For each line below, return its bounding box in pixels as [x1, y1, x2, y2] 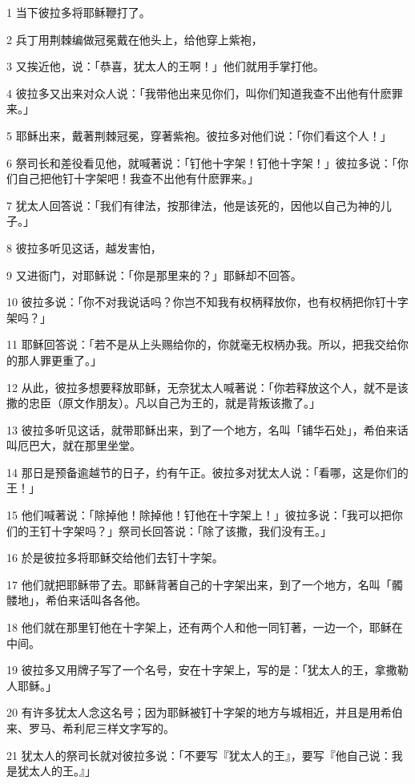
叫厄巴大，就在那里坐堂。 [6, 437, 141, 454]
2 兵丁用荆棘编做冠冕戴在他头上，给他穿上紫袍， [6, 30, 263, 47]
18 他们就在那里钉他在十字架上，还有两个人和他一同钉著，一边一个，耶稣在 [6, 619, 403, 636]
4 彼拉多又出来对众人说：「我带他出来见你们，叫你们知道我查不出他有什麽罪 [6, 84, 403, 101]
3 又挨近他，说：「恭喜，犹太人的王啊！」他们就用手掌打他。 [6, 58, 324, 75]
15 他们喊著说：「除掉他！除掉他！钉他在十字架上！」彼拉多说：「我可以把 [6, 507, 392, 523]
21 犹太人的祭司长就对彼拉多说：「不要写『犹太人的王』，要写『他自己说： [6, 746, 392, 763]
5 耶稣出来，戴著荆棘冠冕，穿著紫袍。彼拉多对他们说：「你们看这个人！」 [6, 127, 392, 143]
